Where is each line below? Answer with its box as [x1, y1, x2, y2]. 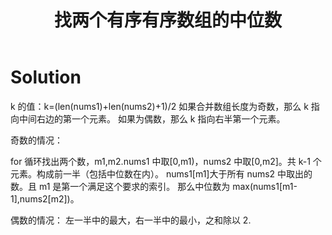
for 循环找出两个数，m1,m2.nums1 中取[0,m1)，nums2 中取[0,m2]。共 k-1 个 [10, 155, 322, 167]
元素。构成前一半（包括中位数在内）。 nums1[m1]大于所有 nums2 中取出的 [10, 167, 313, 180]
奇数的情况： [10, 134, 63, 146]
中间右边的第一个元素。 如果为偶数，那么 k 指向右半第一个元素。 [18, 112, 286, 125]
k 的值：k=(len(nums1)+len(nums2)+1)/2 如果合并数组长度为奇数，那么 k [10, 100, 309, 112]
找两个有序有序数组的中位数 [53, 9, 282, 32]
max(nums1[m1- [232, 180, 298, 192]
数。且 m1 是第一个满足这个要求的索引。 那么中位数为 [10, 180, 231, 192]
